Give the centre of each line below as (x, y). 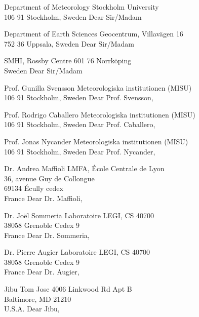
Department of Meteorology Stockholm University (82, 7)
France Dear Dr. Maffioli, (43, 198)
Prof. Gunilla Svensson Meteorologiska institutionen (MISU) (98, 87)
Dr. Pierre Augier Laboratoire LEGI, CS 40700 (77, 252)
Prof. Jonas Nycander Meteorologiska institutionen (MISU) (96, 141)
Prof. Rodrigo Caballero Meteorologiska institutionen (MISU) (100, 114)
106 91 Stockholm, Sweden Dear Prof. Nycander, (80, 151)
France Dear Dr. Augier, (42, 272)
